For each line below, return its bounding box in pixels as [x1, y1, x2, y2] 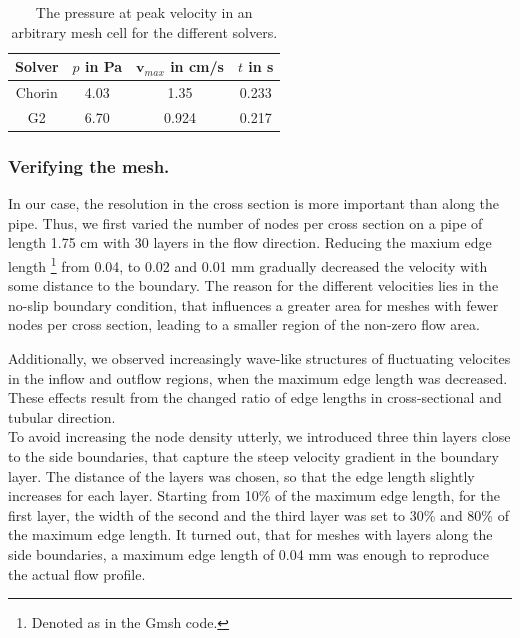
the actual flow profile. [8, 563, 146, 584]
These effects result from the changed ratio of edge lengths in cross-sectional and [8, 387, 502, 408]
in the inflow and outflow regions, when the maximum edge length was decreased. [8, 367, 508, 388]
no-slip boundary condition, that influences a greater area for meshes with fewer [8, 294, 499, 315]
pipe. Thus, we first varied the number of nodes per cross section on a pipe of [8, 212, 483, 233]
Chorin [15, 82, 58, 103]
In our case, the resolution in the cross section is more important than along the [8, 193, 500, 214]
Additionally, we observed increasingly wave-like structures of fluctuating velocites [8, 348, 511, 368]
